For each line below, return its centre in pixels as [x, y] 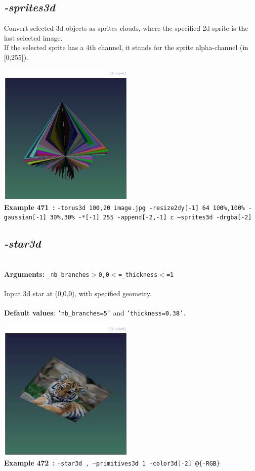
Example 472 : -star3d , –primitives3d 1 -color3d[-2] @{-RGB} [112, 463]
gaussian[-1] [25, 218]
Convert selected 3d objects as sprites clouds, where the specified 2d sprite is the [126, 28]
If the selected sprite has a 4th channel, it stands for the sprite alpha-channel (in [126, 47]
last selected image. [33, 37]
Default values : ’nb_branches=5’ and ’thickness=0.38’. [95, 313]
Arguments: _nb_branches [47, 274]
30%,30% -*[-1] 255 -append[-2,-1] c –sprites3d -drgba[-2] [151, 218]
